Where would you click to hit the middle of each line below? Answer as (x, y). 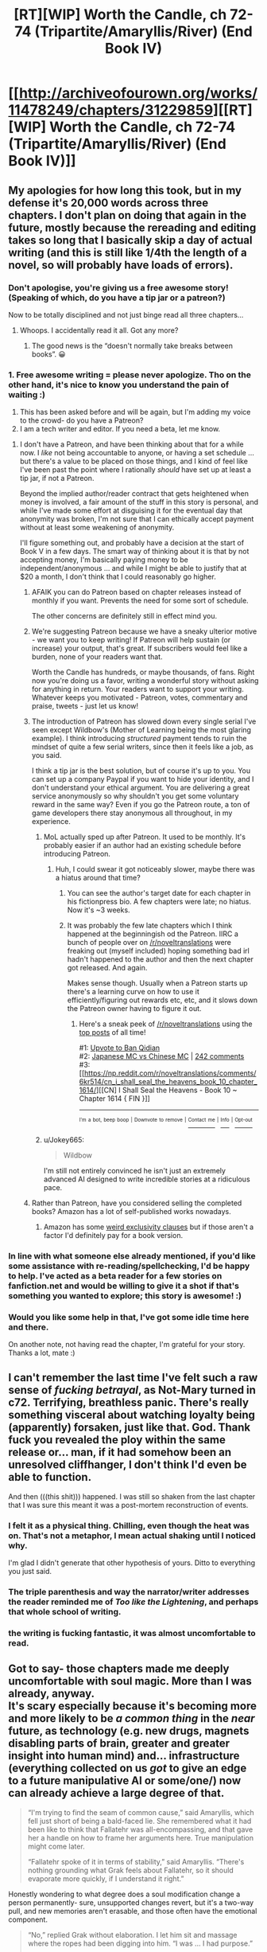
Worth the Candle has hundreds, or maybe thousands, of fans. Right (143, 672)
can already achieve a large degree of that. (116, 1793)
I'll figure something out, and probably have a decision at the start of (132, 543)
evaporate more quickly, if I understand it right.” (106, 1878)
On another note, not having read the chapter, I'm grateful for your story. (127, 1344)
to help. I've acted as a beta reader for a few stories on (115, 1275)
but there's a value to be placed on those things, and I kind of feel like (134, 461)
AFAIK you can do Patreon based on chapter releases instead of (136, 592)
